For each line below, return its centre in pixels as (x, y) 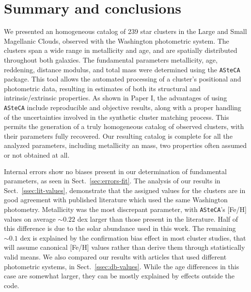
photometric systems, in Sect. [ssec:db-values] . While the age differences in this (122, 266)
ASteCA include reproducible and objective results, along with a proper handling (123, 107)
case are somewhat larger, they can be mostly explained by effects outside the (119, 276)
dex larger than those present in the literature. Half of (158, 219)
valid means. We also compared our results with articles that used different (115, 256)
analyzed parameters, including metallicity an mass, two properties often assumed (125, 145)
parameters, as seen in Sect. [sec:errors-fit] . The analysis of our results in (112, 181)
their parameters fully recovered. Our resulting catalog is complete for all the (118, 136)
